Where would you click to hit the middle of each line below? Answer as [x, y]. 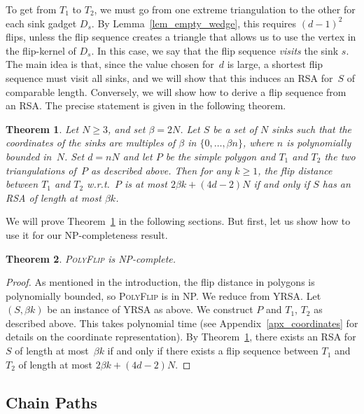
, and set [127, 129]
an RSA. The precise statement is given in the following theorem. [146, 105]
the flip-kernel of [41, 50]
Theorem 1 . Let [42, 129]
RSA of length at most [54, 197]
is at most [146, 184]
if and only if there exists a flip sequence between [213, 351]
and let [138, 156]
